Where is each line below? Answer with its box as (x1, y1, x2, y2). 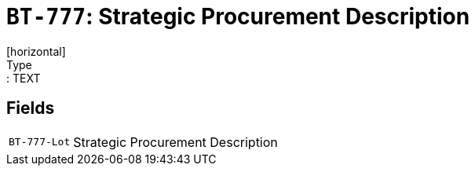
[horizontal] (6, 44, 66, 58)
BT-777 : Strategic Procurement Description (6, 3, 470, 30)
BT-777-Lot (9, 136, 71, 148)
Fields (6, 98, 55, 119)
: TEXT (6, 71, 41, 85)
